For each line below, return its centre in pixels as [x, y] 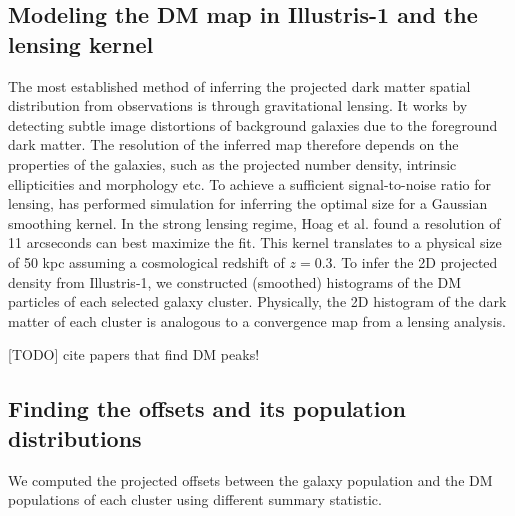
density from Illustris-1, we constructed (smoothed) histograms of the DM [235, 281]
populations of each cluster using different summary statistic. [195, 499]
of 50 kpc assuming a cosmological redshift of [146, 261]
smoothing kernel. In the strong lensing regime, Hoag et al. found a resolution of [254, 222]
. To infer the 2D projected [415, 261]
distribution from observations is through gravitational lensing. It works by [238, 105]
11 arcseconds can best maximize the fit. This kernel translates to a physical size [255, 242]
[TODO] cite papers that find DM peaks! [134, 354]
